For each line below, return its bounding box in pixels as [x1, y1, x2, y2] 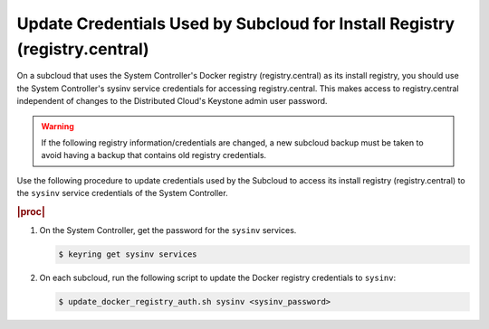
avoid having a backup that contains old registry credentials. [41, 150, 267, 161]
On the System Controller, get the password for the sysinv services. [39, 225, 297, 236]
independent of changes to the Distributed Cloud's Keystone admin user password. [16, 96, 328, 107]
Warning [41, 120, 74, 131]
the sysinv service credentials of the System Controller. [16, 188, 228, 199]
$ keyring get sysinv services [58, 249, 198, 259]
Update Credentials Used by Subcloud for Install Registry [16, 14, 455, 33]
